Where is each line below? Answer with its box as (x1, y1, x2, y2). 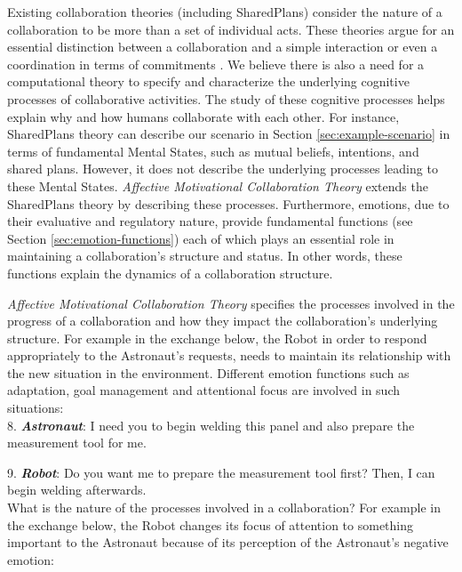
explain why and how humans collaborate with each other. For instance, (7, 107, 400, 125)
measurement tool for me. (7, 433, 147, 452)
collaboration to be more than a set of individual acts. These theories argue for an (7, 20, 455, 38)
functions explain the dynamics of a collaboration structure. (7, 263, 333, 282)
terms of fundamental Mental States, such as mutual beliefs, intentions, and (7, 141, 419, 160)
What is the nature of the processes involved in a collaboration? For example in (7, 498, 441, 517)
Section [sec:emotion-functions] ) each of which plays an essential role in (7, 229, 394, 247)
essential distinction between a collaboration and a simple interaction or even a (7, 37, 438, 56)
